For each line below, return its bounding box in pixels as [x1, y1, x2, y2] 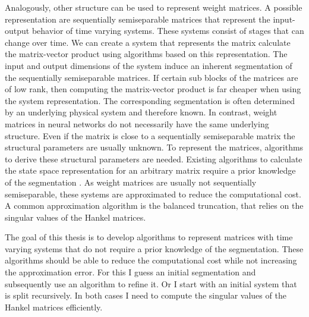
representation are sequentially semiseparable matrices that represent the [5, 12, 270, 25]
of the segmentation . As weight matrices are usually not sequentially [5, 175, 257, 188]
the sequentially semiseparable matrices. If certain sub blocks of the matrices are [5, 71, 298, 83]
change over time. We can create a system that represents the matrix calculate [5, 36, 291, 48]
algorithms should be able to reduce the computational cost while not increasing [5, 254, 297, 266]
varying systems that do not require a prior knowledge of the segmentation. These [5, 242, 304, 255]
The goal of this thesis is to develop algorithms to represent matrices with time [5, 231, 293, 243]
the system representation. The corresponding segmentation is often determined [5, 94, 295, 106]
